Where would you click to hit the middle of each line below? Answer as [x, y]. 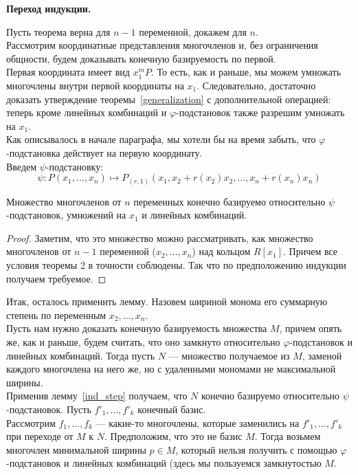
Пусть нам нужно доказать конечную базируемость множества [137, 328]
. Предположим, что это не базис [174, 436]
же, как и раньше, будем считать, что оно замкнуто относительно [143, 341]
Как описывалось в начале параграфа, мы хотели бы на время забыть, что [161, 139]
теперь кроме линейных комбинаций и [87, 112]
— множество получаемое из [229, 355]
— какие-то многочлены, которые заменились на [198, 422]
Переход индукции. [49, 8]
